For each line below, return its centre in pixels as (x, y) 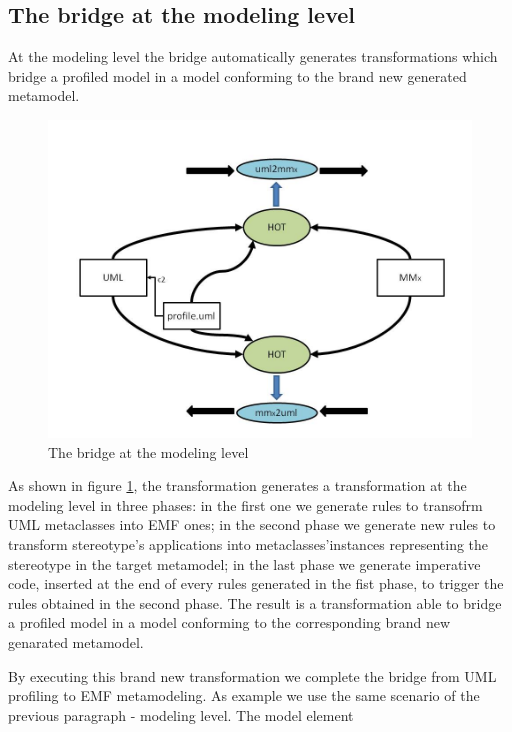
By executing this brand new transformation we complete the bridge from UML (252, 675)
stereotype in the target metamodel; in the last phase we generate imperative (244, 563)
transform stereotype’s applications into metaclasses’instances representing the (248, 543)
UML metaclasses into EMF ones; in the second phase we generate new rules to (252, 524)
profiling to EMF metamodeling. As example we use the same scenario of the (244, 695)
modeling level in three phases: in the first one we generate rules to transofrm (245, 504)
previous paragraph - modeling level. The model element (181, 714)
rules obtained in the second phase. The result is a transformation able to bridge (255, 602)
